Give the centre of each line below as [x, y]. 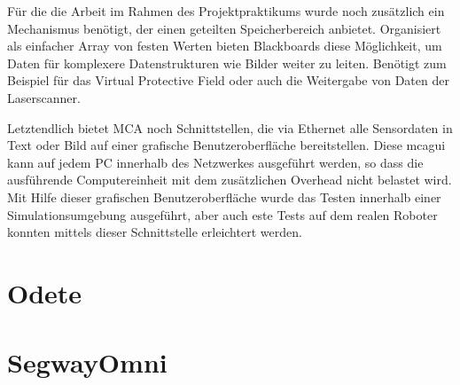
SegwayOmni [87, 362]
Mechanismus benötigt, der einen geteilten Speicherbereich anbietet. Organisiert [224, 28]
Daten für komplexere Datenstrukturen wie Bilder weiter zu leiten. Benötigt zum [227, 63]
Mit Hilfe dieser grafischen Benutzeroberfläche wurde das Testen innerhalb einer [224, 196]
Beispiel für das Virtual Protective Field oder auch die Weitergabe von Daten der [228, 80]
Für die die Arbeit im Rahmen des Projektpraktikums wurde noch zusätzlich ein [226, 11]
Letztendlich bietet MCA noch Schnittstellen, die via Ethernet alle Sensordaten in [230, 127]
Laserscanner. [44, 97]
